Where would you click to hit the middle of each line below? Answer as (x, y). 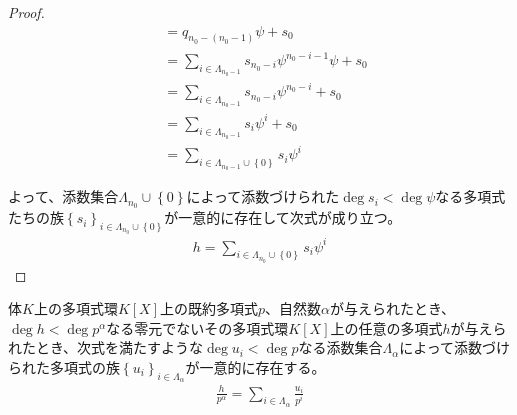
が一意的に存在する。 (255, 366)
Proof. (26, 12)
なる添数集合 (340, 347)
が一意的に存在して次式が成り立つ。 (283, 217)
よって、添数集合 (63, 196)
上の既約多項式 (209, 308)
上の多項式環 (75, 308)
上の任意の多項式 (386, 327)
